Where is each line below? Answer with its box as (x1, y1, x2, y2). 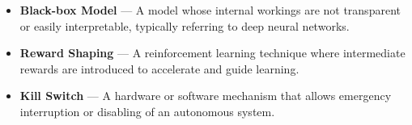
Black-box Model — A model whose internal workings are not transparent (19, 2, 401, 18)
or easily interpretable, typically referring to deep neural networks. (19, 17, 350, 34)
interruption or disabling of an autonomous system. (19, 102, 275, 119)
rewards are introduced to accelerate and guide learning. (19, 60, 299, 77)
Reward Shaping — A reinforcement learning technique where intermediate (19, 44, 406, 61)
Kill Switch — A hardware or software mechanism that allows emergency (19, 87, 392, 104)
